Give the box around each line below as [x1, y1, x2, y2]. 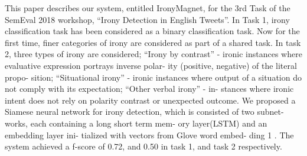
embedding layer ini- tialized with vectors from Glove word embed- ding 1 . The [5, 128, 294, 141]
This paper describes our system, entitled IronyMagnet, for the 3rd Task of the [5, 2, 290, 14]
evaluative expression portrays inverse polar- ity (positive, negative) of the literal [5, 59, 297, 71]
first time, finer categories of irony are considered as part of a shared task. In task [5, 36, 301, 48]
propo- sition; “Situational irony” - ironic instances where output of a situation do [5, 71, 302, 83]
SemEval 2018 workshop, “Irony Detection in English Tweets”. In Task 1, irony [5, 13, 290, 25]
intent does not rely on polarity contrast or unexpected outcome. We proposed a [5, 94, 296, 106]
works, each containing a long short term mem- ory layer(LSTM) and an [5, 117, 267, 129]
